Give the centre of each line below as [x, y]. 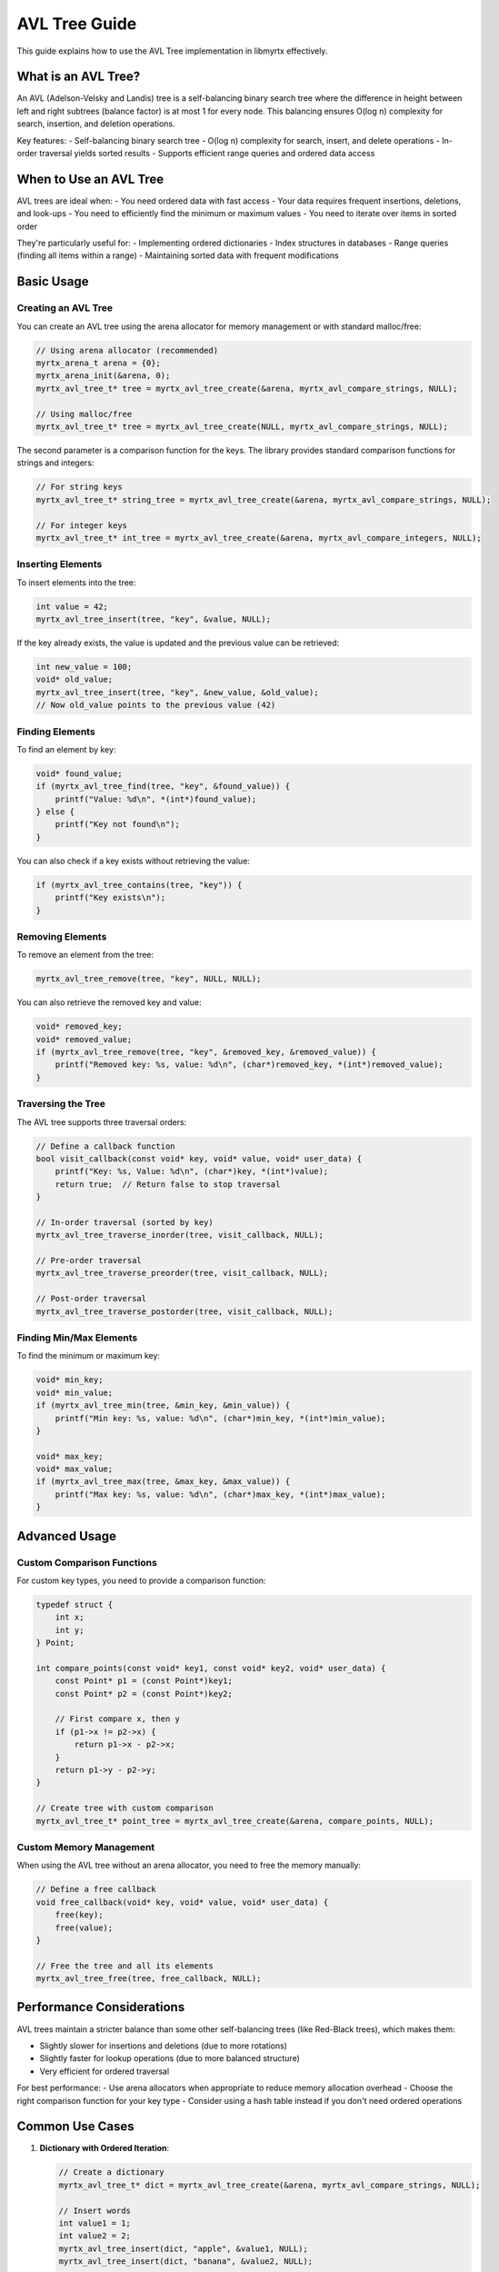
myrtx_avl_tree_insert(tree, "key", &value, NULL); [154, 619]
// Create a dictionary [112, 2172]
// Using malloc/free [84, 414]
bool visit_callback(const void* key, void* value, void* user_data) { [199, 1158]
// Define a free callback [96, 1889]
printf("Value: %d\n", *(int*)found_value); [156, 799]
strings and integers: [55, 463]
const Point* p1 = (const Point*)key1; [144, 1681]
